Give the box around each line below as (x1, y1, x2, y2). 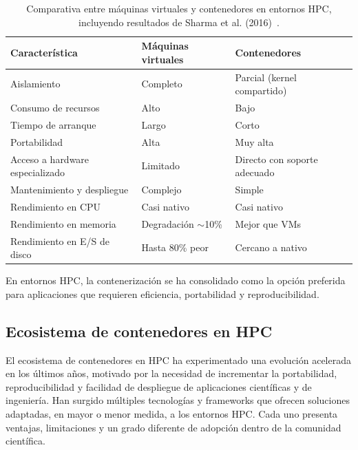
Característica (10, 45, 78, 59)
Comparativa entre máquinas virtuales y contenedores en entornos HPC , (26, 1, 332, 15)
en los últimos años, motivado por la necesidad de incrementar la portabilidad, (6, 366, 337, 381)
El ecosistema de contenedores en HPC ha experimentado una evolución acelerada (6, 352, 351, 367)
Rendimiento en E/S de (10, 233, 109, 248)
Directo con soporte (235, 151, 318, 166)
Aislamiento (10, 76, 61, 91)
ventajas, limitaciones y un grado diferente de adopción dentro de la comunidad (6, 420, 341, 434)
